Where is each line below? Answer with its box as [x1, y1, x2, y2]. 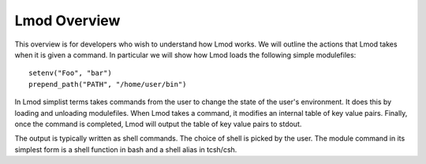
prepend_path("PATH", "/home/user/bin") [28, 80, 187, 88]
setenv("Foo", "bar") [28, 69, 112, 78]
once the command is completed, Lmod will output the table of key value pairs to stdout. [14, 119, 302, 129]
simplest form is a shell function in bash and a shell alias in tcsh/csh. [14, 144, 237, 154]
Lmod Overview [14, 12, 121, 29]
